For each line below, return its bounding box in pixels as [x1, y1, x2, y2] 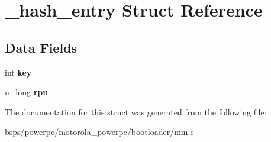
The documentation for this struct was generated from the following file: [5, 105, 267, 118]
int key [5, 66, 32, 78]
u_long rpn [5, 86, 49, 98]
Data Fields [5, 38, 78, 56]
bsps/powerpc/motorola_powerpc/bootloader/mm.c [5, 125, 194, 138]
